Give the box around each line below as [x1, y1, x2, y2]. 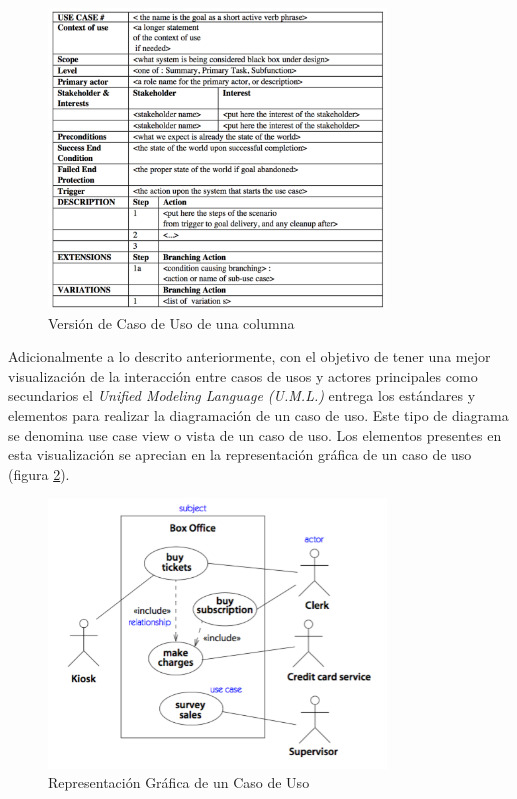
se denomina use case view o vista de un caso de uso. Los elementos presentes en [8, 424, 502, 445]
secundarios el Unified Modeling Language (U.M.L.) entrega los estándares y [8, 385, 476, 406]
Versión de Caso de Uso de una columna [48, 312, 295, 333]
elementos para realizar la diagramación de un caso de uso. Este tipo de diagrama [8, 405, 509, 426]
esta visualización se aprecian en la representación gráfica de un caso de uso [8, 444, 472, 465]
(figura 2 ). [8, 463, 70, 484]
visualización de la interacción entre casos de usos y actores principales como [8, 365, 478, 386]
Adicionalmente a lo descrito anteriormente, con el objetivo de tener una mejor [8, 346, 491, 367]
